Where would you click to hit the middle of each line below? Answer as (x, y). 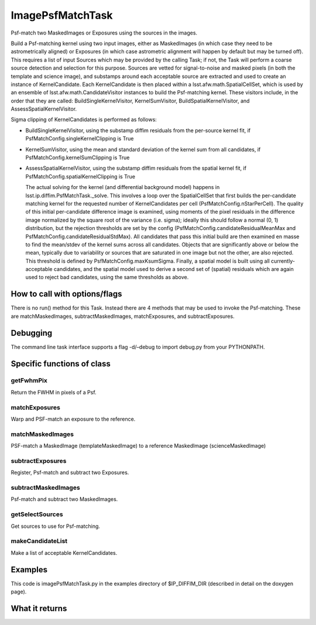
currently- (283, 261)
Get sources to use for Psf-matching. (56, 526)
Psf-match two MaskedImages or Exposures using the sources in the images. (104, 33)
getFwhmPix (29, 380)
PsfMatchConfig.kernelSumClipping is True (78, 157)
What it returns (39, 608)
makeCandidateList (39, 541)
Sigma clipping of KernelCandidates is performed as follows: (84, 119)
